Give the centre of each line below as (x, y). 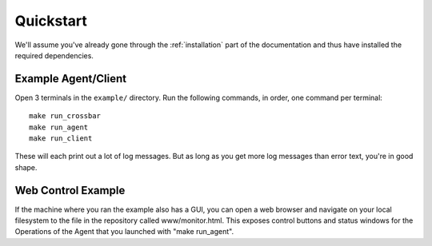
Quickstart (51, 21)
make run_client (61, 139)
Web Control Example (70, 190)
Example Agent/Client (71, 79)
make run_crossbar (65, 116)
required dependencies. (54, 55)
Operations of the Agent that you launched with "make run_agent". (124, 232)
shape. (26, 167)
